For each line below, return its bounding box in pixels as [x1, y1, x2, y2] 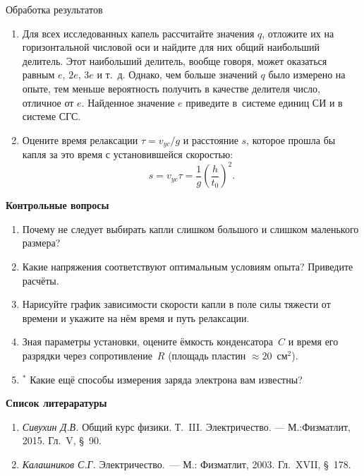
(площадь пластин [168, 348, 246, 363]
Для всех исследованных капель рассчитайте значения [22, 25, 255, 40]
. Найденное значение [81, 95, 175, 109]
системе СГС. [22, 109, 81, 124]
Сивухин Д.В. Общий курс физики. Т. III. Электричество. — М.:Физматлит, [22, 419, 351, 434]
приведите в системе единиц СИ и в [186, 95, 343, 109]
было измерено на [268, 67, 346, 82]
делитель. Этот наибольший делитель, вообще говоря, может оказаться [22, 53, 327, 68]
